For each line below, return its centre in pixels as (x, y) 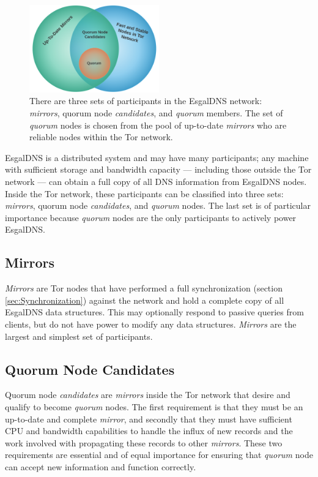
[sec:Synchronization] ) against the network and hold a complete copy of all (145, 300)
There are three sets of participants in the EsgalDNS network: (146, 101)
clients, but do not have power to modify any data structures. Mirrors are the (151, 324)
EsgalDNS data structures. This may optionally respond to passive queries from (154, 312)
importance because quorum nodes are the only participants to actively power (151, 217)
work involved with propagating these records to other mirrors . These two (144, 442)
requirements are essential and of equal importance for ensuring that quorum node (159, 455)
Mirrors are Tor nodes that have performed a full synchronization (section (144, 288)
